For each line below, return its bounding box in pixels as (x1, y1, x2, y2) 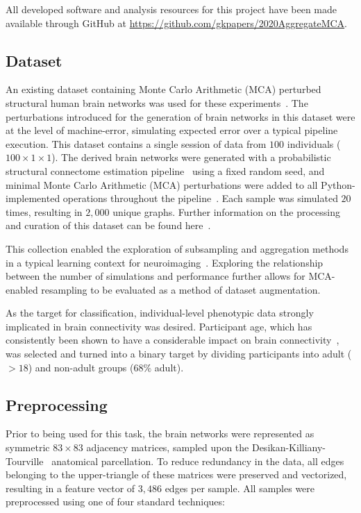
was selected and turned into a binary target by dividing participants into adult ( (6, 346, 352, 361)
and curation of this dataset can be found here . (6, 218, 211, 233)
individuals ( (287, 136, 341, 151)
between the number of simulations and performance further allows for (6, 269, 305, 283)
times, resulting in (6, 204, 83, 219)
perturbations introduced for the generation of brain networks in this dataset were (6, 109, 355, 124)
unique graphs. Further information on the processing (112, 204, 340, 219)
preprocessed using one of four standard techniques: (6, 494, 225, 509)
